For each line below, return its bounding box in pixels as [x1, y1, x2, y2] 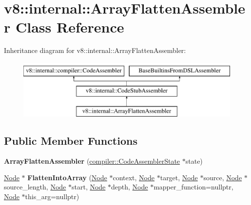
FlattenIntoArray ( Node [27, 172, 107, 182]
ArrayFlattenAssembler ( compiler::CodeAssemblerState [4, 156, 180, 166]
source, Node [203, 172, 242, 182]
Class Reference [15, 17, 124, 37]
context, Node [113, 172, 155, 182]
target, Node [160, 172, 198, 182]
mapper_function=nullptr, [154, 182, 233, 192]
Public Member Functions [4, 133, 137, 148]
